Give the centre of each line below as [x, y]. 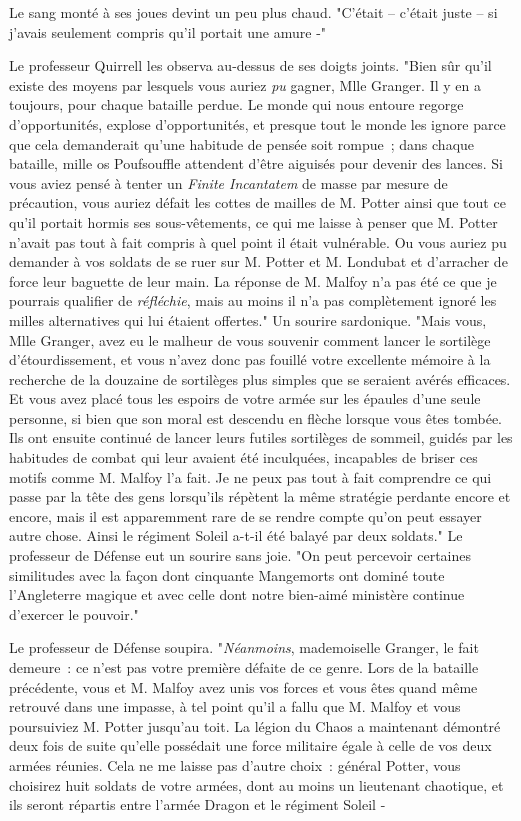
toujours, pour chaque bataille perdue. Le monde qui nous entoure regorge [236, 104]
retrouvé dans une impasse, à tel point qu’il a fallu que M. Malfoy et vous [235, 706]
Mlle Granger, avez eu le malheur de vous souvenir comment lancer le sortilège [250, 339]
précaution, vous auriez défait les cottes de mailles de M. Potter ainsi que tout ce [257, 202]
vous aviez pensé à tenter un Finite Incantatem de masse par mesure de [228, 182]
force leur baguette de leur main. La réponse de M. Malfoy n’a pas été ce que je [253, 280]
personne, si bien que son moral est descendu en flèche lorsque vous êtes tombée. [255, 417]
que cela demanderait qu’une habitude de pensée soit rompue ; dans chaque [242, 143]
